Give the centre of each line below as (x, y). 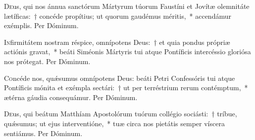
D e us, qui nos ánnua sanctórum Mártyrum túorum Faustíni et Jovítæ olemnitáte (127, 6)
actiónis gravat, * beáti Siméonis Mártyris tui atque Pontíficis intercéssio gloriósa (127, 52)
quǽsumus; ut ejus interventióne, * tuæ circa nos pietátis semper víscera (114, 123)
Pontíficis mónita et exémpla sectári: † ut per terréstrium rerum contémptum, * (126, 87)
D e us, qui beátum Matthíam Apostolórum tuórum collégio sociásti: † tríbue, (121, 114)
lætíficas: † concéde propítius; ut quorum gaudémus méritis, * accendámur (118, 16)
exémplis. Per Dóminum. (41, 25)
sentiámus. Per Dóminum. (43, 133)
